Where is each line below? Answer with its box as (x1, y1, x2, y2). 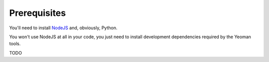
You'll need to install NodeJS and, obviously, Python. (9, 25, 118, 31)
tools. (9, 41, 21, 47)
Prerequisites (9, 7, 66, 18)
